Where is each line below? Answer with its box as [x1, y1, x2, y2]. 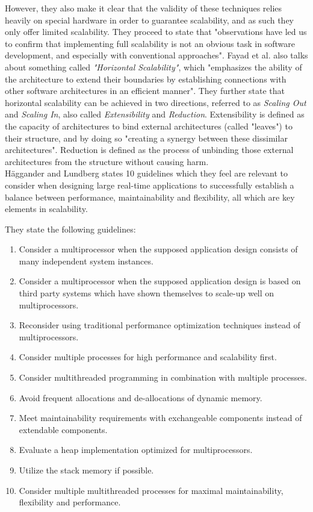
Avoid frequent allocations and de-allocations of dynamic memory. [19, 391, 262, 404]
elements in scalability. [5, 202, 88, 215]
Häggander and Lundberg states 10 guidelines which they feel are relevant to [5, 167, 288, 180]
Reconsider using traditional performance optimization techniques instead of [19, 319, 300, 331]
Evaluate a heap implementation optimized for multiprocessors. [19, 443, 253, 456]
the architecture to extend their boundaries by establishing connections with [5, 72, 287, 85]
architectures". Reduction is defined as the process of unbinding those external [5, 143, 294, 156]
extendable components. [19, 423, 108, 436]
